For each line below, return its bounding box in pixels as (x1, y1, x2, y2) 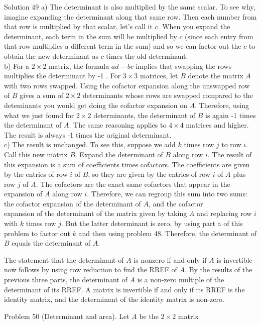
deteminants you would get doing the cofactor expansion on (4, 99, 187, 110)
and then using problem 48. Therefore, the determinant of (78, 228, 257, 238)
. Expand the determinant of (75, 149, 163, 159)
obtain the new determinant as (4, 50, 98, 61)
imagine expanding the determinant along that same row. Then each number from (4, 11, 257, 22)
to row (221, 139, 241, 150)
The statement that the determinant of (4, 254, 124, 265)
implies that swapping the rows (136, 60, 232, 71)
